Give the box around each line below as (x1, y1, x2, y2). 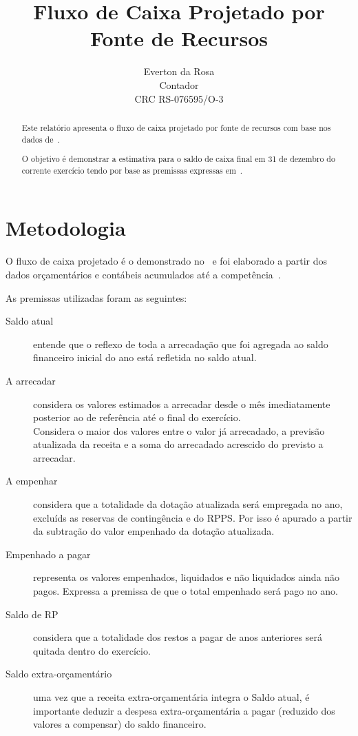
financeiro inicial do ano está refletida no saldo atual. (33, 350, 257, 365)
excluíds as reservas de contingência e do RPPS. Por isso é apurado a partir (33, 510, 352, 524)
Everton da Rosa (143, 64, 215, 79)
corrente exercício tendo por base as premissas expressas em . (21, 164, 243, 176)
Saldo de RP (6, 606, 59, 621)
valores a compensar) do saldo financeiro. (33, 717, 207, 731)
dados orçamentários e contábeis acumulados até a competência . (6, 267, 281, 281)
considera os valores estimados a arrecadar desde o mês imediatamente (33, 396, 330, 411)
